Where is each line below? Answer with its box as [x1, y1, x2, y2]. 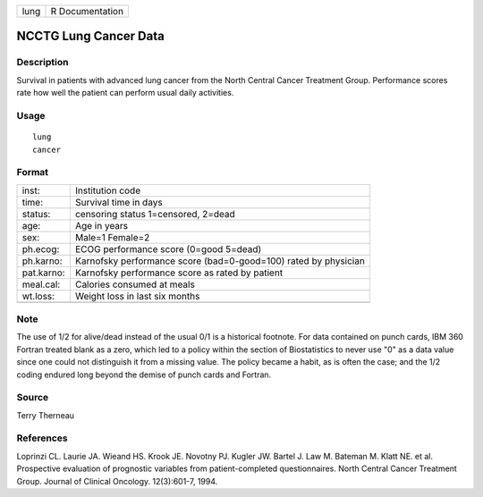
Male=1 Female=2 [74, 231, 150, 243]
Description [16, 56, 69, 69]
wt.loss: [21, 290, 55, 302]
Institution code [74, 184, 141, 197]
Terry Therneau [16, 409, 75, 420]
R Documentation [50, 5, 124, 17]
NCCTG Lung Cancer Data [16, 29, 165, 44]
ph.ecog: [21, 242, 60, 255]
